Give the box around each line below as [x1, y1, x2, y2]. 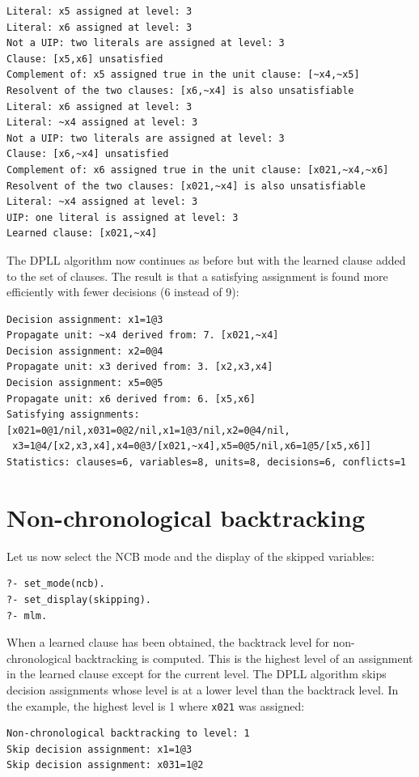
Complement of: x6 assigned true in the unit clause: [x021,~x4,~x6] [6, 163, 389, 176]
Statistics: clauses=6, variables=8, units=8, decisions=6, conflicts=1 [6, 456, 406, 469]
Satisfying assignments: [6, 409, 140, 421]
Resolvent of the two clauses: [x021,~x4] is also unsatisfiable [6, 180, 366, 192]
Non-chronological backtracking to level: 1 [6, 728, 250, 740]
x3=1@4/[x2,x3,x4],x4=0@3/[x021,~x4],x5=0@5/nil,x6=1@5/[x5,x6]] [12, 440, 372, 452]
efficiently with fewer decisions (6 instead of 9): [6, 283, 239, 300]
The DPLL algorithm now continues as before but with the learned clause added [6, 251, 406, 268]
